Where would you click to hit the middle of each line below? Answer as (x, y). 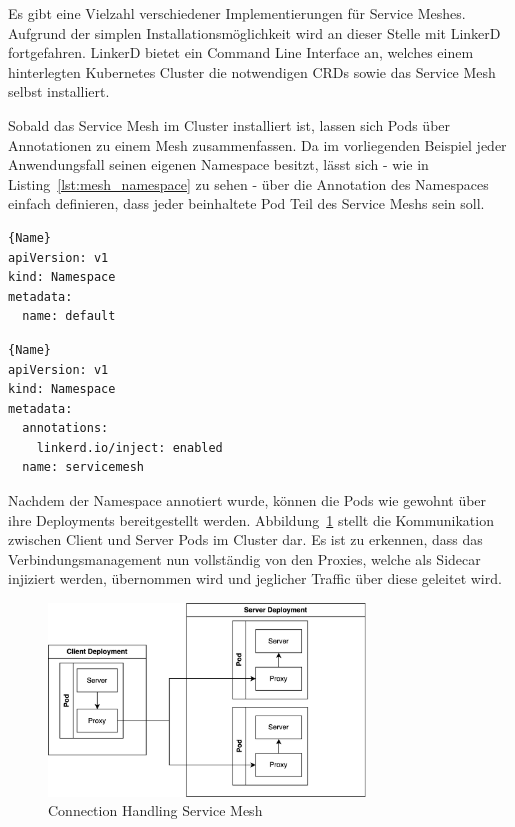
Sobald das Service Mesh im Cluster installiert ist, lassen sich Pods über (229, 124)
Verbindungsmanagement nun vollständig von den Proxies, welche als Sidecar (244, 558)
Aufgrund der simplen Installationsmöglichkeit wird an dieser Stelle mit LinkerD (254, 32)
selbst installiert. (59, 91)
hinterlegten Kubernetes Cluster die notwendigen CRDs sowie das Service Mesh (252, 71)
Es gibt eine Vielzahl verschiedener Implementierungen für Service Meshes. (237, 13)
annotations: (65, 428)
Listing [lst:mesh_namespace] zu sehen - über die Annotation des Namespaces (248, 183)
